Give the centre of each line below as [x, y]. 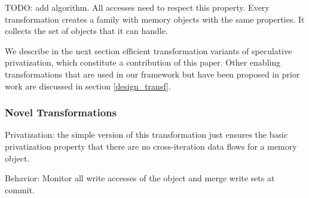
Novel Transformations [61, 112]
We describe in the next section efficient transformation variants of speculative [149, 50]
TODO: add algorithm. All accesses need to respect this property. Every [137, 7]
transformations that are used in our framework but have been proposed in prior [152, 74]
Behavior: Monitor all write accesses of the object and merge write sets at [140, 178]
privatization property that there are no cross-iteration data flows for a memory [151, 146]
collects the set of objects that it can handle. [86, 31]
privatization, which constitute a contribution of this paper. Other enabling [143, 62]
